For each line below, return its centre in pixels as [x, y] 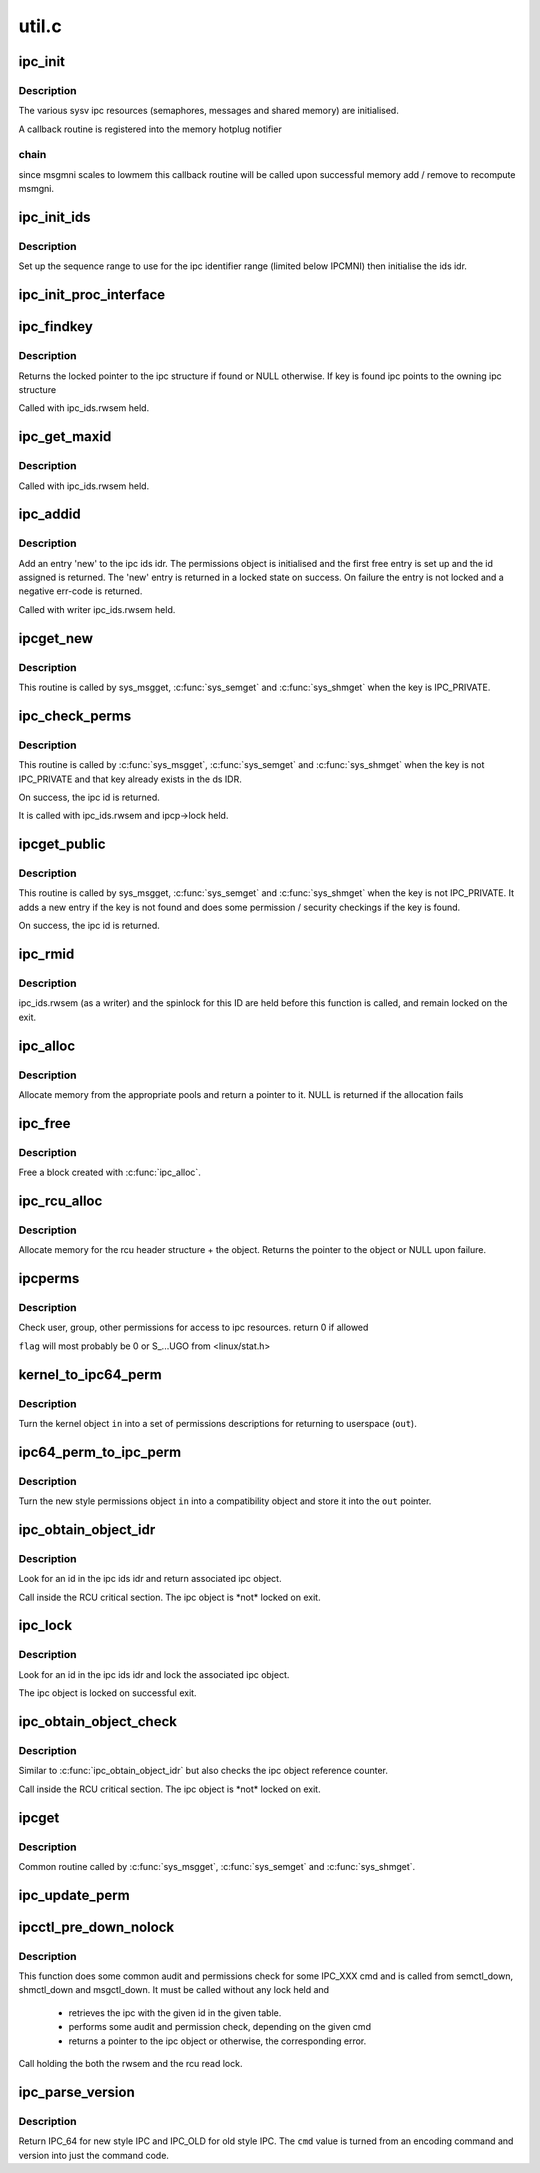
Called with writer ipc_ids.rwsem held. [97, 609]
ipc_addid [49, 514]
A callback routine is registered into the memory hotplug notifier [150, 129]
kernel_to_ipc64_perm [90, 1374]
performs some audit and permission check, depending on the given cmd [220, 2027]
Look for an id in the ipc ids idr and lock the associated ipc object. [154, 1674]
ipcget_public [62, 844]
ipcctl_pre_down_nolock [96, 1926]
